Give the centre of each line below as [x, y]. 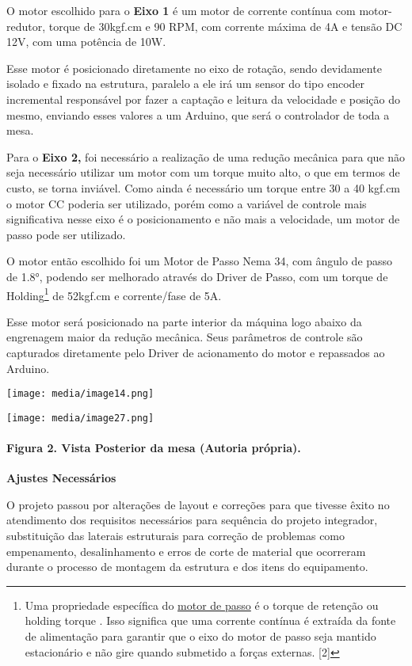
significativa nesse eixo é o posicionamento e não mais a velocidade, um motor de [203, 219]
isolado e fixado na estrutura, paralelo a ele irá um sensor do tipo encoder [186, 84]
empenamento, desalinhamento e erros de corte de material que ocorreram [186, 551]
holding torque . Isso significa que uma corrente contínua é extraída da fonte [210, 620]
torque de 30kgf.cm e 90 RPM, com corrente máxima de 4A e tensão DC [225, 26]
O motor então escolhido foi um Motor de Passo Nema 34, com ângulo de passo [200, 261]
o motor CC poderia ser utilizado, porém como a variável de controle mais [187, 203]
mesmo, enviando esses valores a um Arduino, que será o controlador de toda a [198, 114]
